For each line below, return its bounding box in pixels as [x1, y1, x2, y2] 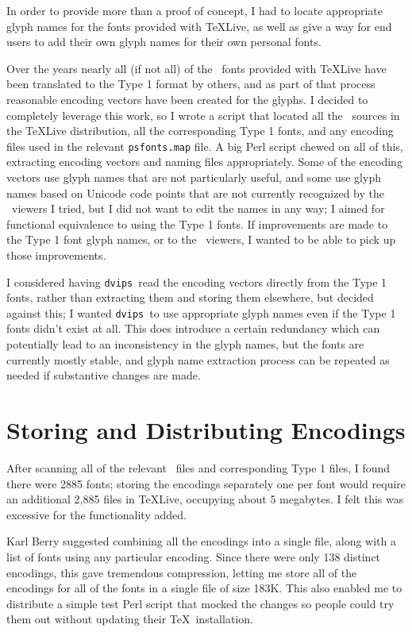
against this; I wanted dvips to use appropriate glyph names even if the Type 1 [6, 304, 396, 321]
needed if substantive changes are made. [6, 367, 201, 383]
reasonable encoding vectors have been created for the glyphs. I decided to [6, 91, 368, 107]
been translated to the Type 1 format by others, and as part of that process [6, 75, 375, 92]
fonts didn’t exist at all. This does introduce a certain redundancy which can [6, 320, 380, 337]
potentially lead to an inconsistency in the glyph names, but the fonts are [6, 336, 364, 353]
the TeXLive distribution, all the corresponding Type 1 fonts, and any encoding [6, 122, 394, 139]
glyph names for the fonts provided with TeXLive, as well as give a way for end [6, 17, 392, 34]
